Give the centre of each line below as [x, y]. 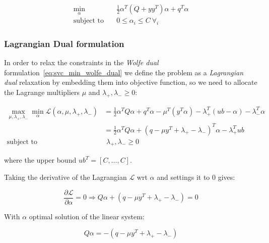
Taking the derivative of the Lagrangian [65, 177]
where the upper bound [40, 160]
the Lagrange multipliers [42, 92]
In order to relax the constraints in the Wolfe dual [81, 62]
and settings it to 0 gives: [196, 177]
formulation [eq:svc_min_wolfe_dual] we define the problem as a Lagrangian [124, 72]
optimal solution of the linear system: [87, 216]
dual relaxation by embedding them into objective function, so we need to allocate [131, 82]
